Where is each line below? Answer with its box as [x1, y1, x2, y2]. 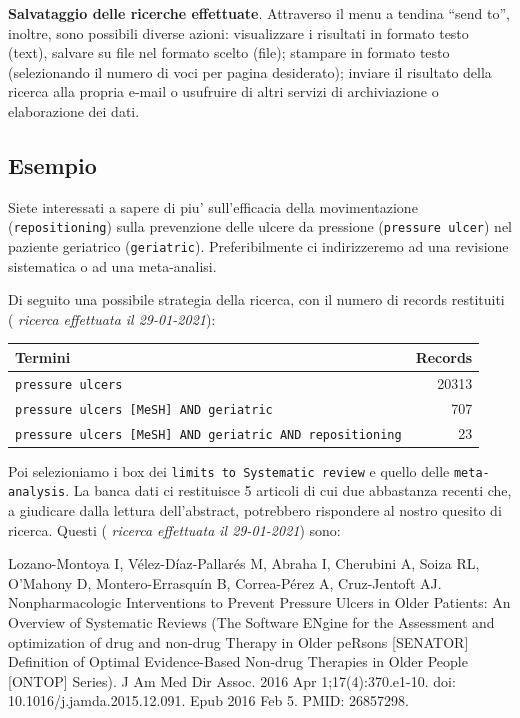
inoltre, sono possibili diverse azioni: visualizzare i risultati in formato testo [8, 22, 469, 43]
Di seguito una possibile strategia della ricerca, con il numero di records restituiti [8, 289, 505, 310]
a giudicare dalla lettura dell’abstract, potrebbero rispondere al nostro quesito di [8, 500, 502, 521]
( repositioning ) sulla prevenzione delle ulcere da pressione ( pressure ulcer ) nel [8, 216, 512, 237]
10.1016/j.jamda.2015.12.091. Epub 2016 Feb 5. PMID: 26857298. [8, 690, 410, 711]
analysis [8, 485, 66, 500]
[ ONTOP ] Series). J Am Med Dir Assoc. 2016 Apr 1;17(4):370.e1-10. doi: [8, 670, 456, 691]
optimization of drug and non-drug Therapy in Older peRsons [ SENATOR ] [8, 631, 469, 652]
